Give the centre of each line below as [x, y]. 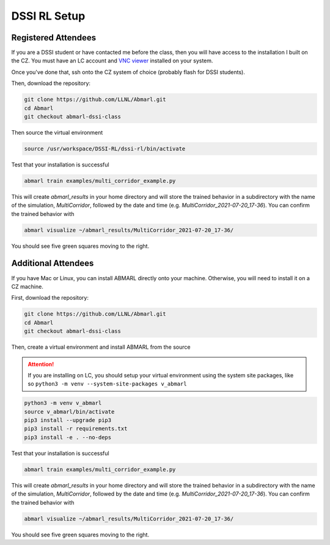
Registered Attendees [54, 38]
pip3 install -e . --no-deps [68, 437]
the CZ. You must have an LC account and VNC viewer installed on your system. [112, 61]
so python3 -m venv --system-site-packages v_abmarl [107, 384]
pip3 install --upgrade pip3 [68, 420]
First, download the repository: [50, 298]
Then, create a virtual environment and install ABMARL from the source [101, 347]
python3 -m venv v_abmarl [63, 403]
